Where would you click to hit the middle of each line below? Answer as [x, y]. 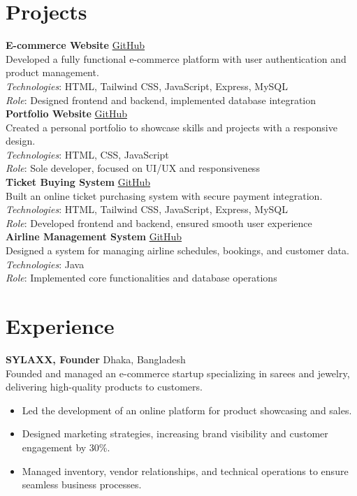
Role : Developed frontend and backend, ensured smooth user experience [159, 223]
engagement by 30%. [66, 447]
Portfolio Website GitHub [66, 114]
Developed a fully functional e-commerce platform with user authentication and [176, 58]
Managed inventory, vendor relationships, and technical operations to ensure [185, 471]
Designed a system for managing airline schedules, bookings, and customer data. [178, 250]
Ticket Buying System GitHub [78, 182]
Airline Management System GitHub [94, 236]
